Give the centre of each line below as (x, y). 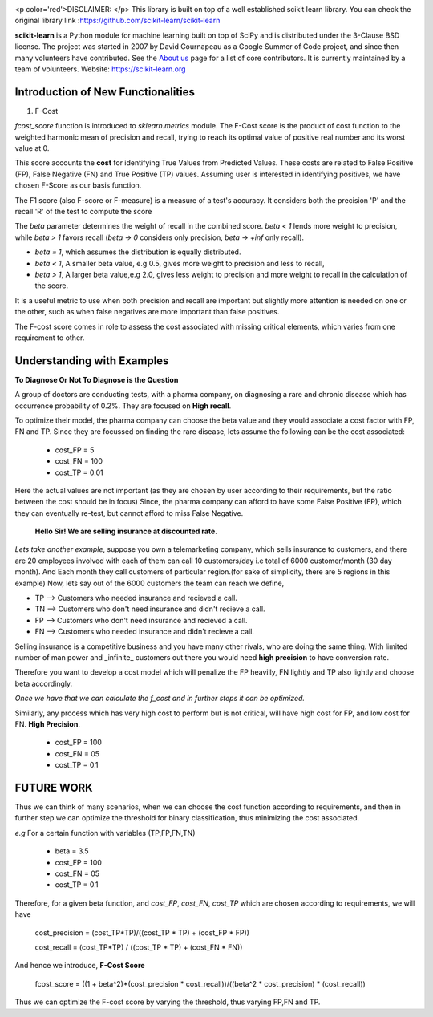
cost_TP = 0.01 (79, 472)
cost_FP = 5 (75, 450)
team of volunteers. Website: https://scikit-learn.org (100, 69)
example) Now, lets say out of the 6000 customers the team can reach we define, (150, 583)
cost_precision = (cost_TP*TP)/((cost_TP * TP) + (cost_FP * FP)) (142, 932)
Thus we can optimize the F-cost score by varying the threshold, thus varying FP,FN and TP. (168, 1002)
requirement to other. (50, 338)
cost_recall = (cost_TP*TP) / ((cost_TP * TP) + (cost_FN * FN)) (139, 947)
